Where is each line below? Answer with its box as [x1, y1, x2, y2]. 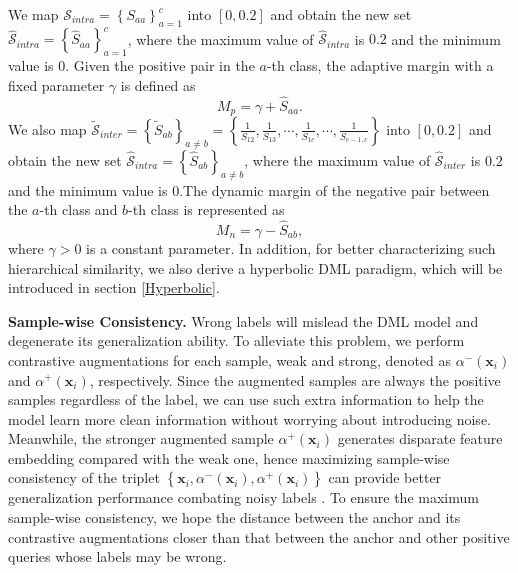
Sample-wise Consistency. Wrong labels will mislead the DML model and [8, 310, 479, 331]
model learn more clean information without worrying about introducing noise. [8, 408, 491, 429]
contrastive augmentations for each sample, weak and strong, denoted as [8, 349, 452, 370]
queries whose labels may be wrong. [8, 546, 227, 567]
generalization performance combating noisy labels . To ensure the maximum [8, 487, 479, 508]
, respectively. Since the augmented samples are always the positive [89, 369, 501, 390]
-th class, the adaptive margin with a [266, 55, 494, 76]
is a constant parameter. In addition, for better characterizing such [86, 237, 496, 258]
